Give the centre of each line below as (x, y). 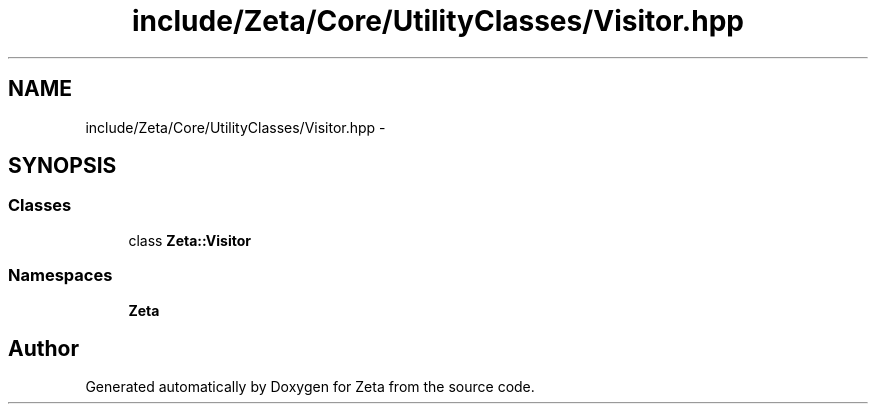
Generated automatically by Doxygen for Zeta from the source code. (310, 387)
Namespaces (60, 275)
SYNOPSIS (62, 166)
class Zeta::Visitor (189, 240)
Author (43, 348)
